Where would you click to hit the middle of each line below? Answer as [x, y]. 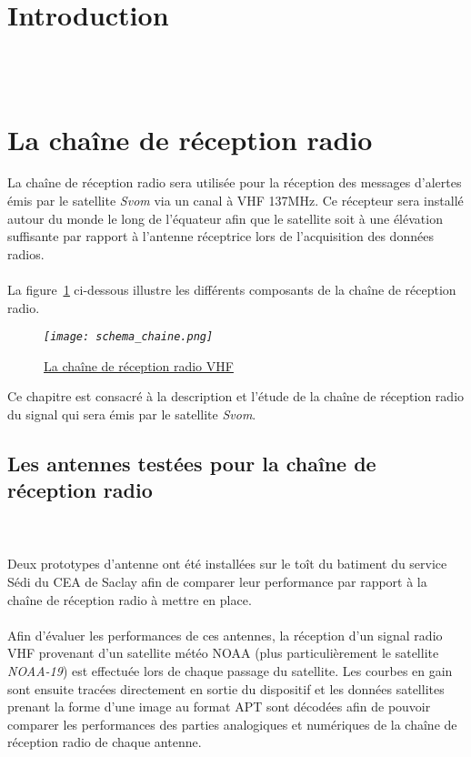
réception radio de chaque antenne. [105, 742]
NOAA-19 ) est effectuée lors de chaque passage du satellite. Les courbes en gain [230, 670]
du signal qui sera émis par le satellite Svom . [132, 414]
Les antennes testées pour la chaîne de [192, 464]
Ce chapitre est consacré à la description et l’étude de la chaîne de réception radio [236, 396]
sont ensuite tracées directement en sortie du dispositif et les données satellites [226, 688]
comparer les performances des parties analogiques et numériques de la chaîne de [232, 724]
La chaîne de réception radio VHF [139, 365]
